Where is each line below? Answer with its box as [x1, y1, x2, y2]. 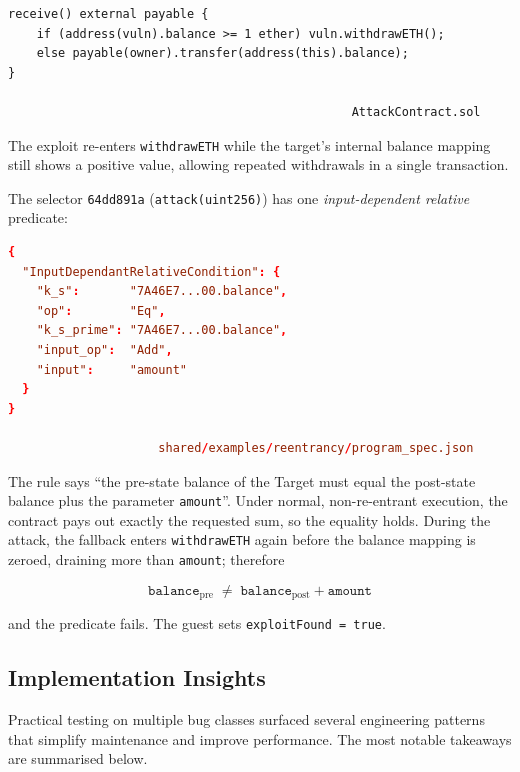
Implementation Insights [8, 662, 266, 693]
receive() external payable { [8, 7, 209, 21]
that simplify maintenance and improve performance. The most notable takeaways [8, 728, 512, 749]
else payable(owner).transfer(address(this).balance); [36, 46, 409, 61]
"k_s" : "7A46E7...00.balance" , [36, 284, 288, 299]
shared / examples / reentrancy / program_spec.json [158, 441, 474, 455]
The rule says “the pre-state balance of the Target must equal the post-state [8, 470, 476, 491]
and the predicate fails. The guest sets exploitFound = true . [8, 613, 386, 634]
